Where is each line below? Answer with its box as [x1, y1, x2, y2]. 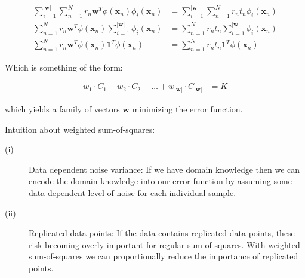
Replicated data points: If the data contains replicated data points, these [29, 227, 295, 239]
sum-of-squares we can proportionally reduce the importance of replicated [29, 250, 298, 262]
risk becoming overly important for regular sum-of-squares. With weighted [29, 238, 300, 250]
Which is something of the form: [5, 60, 123, 73]
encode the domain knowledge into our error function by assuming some [29, 175, 292, 187]
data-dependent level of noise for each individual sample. [29, 186, 236, 198]
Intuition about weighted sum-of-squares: [5, 123, 155, 135]
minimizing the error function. [132, 103, 243, 115]
